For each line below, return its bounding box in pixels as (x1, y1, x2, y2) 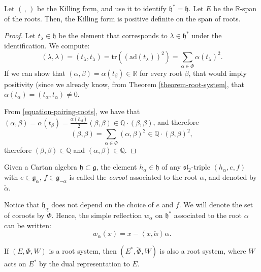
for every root (140, 67, 182, 78)
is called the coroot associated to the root (69, 171, 198, 182)
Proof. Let (4, 30, 36, 41)
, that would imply (188, 67, 247, 78)
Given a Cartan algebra (4, 161, 78, 172)
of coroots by (4, 210, 45, 220)
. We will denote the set (179, 199, 253, 210)
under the (191, 30, 222, 41)
